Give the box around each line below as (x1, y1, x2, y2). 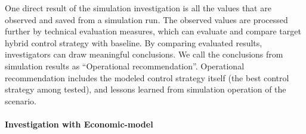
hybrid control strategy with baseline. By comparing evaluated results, (5, 36, 262, 49)
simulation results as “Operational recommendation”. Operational (5, 59, 245, 72)
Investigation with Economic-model (5, 117, 153, 130)
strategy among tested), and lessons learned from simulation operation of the (5, 83, 286, 95)
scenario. (5, 94, 37, 107)
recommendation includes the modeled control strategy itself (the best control (5, 71, 289, 84)
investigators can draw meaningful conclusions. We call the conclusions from (5, 48, 283, 60)
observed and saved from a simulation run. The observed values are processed (5, 13, 288, 25)
